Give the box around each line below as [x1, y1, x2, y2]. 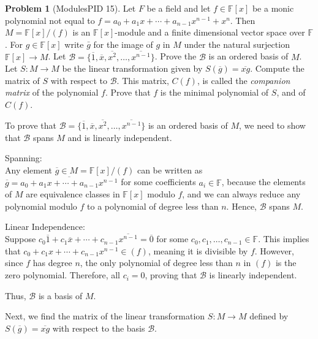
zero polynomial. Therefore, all [5, 269, 120, 281]
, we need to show [239, 118, 306, 131]
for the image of [93, 37, 153, 50]
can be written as [137, 163, 203, 176]
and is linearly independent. [67, 131, 172, 143]
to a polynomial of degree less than [87, 199, 219, 212]
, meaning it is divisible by [148, 244, 248, 257]
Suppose [5, 232, 36, 245]
